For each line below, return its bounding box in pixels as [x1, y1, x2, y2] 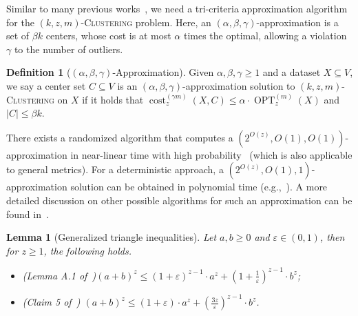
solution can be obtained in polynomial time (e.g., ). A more [70, 179, 328, 194]
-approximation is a [256, 14, 339, 29]
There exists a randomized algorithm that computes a [6, 130, 233, 144]
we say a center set [6, 78, 86, 92]
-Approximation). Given [112, 65, 214, 79]
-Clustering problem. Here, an [81, 14, 211, 29]
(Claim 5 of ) [22, 295, 81, 309]
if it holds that [82, 92, 144, 106]
